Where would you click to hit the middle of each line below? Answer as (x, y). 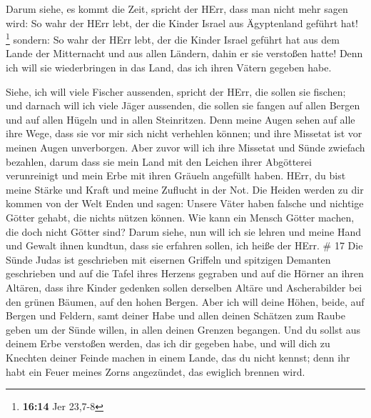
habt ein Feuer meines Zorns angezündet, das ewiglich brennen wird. (156, 371)
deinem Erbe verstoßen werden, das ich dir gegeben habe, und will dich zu (168, 343)
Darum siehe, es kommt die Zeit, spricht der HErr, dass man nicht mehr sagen (177, 9)
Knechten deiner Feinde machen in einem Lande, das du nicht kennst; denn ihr (178, 357)
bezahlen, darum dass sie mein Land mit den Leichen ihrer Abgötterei (159, 161)
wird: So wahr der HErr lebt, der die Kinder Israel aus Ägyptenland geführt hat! (182, 23)
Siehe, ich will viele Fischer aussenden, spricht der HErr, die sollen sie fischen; (176, 91)
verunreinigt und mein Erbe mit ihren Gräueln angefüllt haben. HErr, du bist (176, 175)
